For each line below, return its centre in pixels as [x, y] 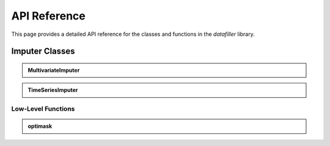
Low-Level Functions [43, 109]
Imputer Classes [43, 51]
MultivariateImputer [54, 70]
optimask [40, 126]
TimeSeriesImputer [53, 90]
